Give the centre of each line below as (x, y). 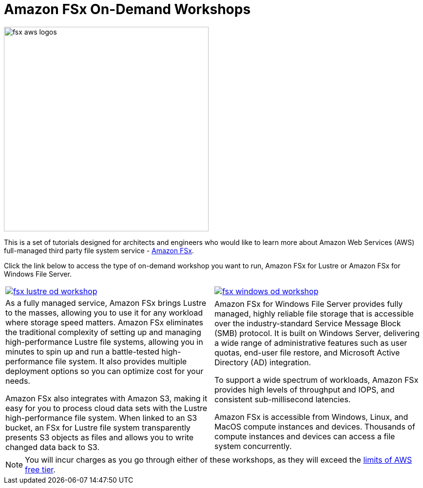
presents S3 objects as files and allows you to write (100, 437)
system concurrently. (253, 446)
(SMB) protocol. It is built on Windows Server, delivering (317, 333)
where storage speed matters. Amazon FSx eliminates (105, 322)
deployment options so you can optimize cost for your (105, 371)
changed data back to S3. (52, 447)
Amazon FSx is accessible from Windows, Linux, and (311, 417)
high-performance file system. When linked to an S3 (101, 418)
